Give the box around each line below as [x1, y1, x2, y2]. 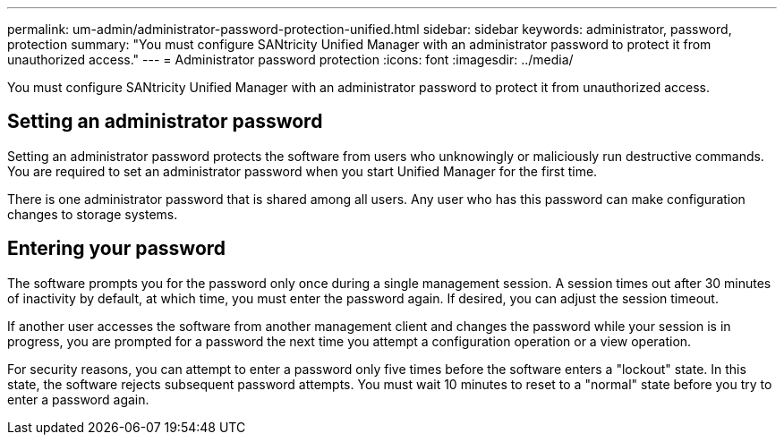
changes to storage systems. [7, 206, 178, 222]
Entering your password [7, 237, 226, 260]
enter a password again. [7, 391, 149, 407]
